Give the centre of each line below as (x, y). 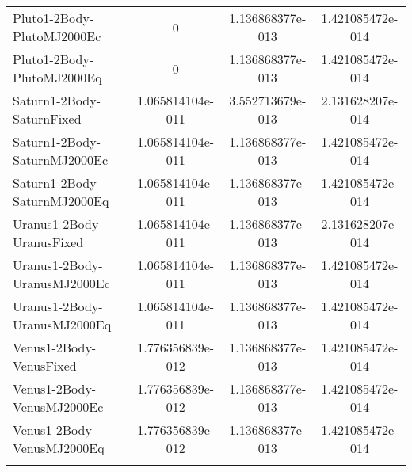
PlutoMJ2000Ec (57, 36)
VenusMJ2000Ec (58, 407)
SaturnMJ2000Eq (61, 201)
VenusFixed (45, 365)
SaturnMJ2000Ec (61, 160)
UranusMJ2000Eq (62, 324)
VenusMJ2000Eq (59, 448)
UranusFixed (48, 242)
